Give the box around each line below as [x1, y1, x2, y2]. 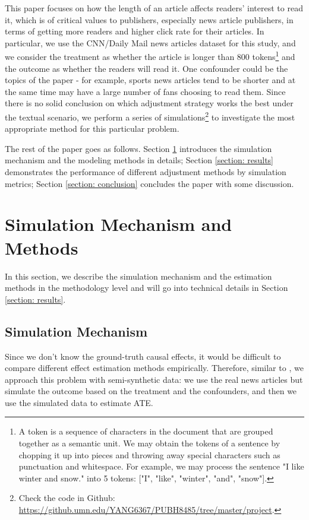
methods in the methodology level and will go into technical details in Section [5, 281, 288, 294]
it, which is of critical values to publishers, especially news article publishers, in [5, 13, 294, 26]
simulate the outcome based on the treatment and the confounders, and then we [5, 385, 297, 397]
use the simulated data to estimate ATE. [5, 396, 153, 408]
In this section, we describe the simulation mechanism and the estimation [5, 269, 272, 282]
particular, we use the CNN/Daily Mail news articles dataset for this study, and [5, 36, 296, 49]
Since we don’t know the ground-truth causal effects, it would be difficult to [5, 350, 281, 362]
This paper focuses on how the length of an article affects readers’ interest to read [5, 2, 303, 14]
